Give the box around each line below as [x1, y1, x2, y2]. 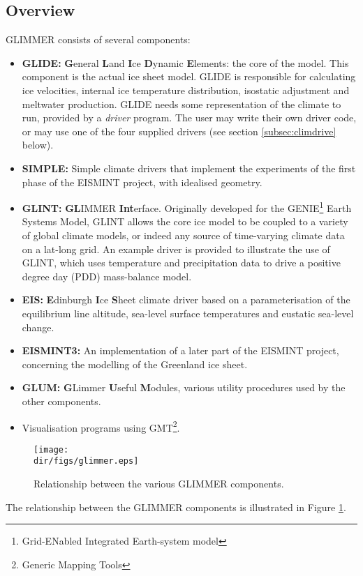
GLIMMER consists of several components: [6, 32, 191, 47]
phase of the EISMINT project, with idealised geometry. [22, 174, 262, 189]
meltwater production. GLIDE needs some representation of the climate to [22, 96, 341, 111]
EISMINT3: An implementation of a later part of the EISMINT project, [22, 343, 339, 358]
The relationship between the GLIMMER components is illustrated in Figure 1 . [6, 499, 346, 514]
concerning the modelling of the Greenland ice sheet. [22, 356, 248, 371]
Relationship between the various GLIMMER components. [34, 476, 284, 491]
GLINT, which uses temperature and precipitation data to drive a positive [22, 255, 341, 270]
